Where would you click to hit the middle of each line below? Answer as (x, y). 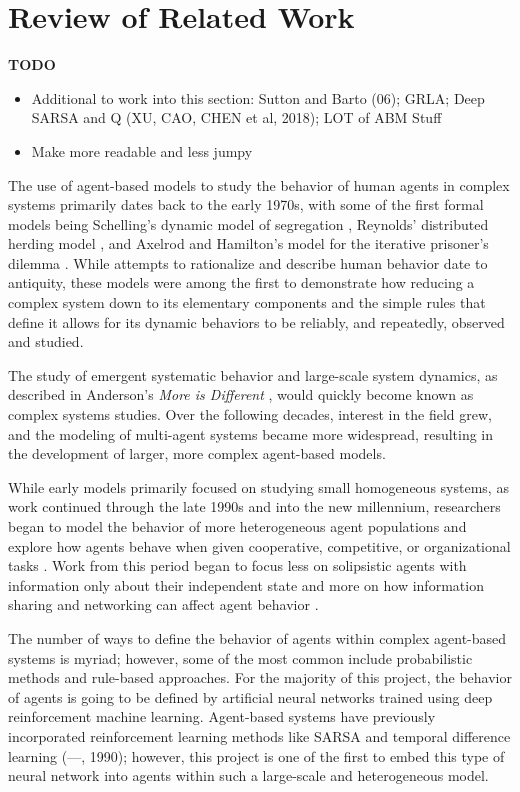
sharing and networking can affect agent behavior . (163, 604)
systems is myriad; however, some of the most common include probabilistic (240, 657)
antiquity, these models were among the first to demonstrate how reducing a (241, 282)
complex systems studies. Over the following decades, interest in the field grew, (250, 414)
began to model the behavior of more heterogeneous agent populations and (237, 526)
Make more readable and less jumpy (142, 150)
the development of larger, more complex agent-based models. (197, 453)
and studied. (46, 341)
